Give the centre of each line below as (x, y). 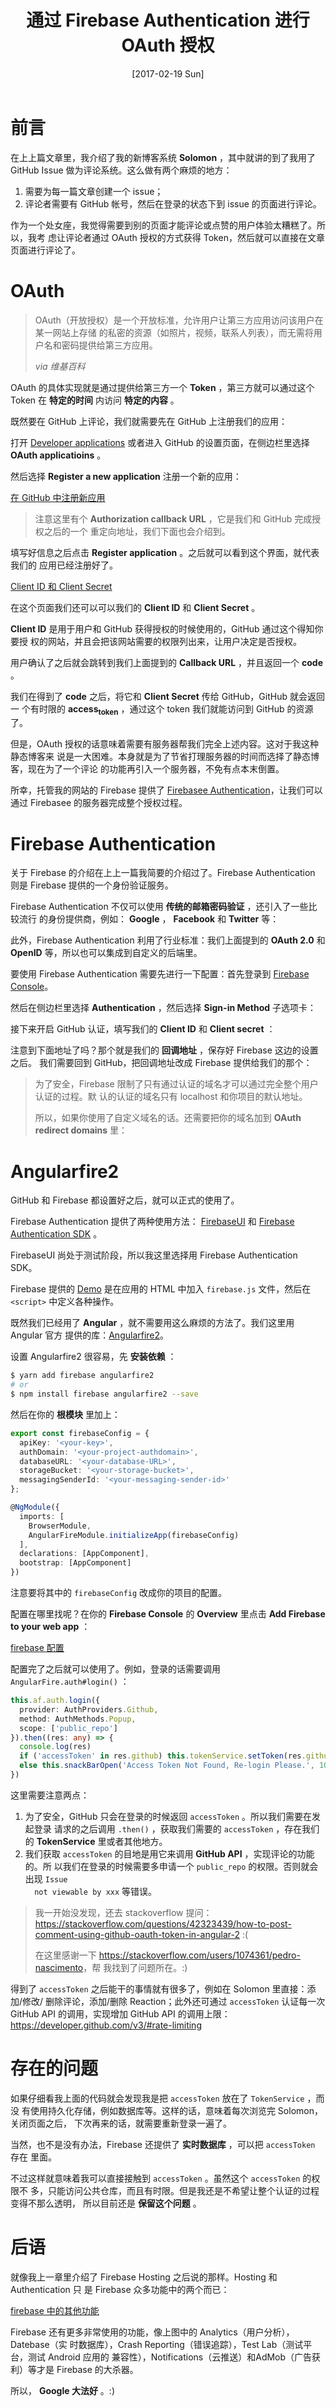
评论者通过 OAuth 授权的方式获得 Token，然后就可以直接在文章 (194, 237)
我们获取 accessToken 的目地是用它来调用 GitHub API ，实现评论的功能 (169, 1853)
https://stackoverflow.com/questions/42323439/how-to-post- (163, 1923)
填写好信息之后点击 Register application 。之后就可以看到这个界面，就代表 (165, 552)
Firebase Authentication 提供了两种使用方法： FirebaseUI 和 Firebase (152, 1222)
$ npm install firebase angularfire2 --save (104, 1394)
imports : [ (42, 1516)
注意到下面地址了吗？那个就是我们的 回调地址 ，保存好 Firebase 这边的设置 (164, 1050)
